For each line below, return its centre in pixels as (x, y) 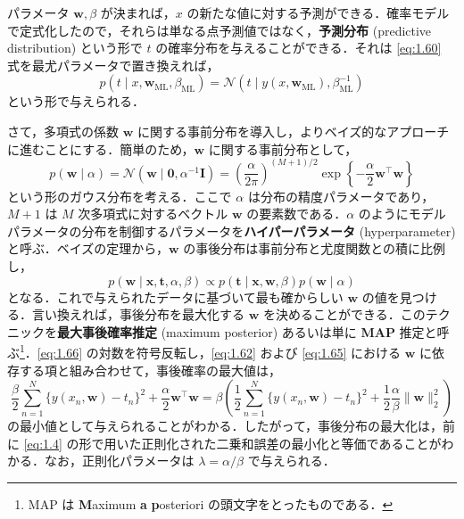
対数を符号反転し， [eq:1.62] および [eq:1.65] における (250, 353)
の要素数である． (297, 214)
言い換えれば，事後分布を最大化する (138, 314)
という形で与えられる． (76, 101)
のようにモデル (402, 214)
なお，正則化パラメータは (119, 461)
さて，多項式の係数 (63, 131)
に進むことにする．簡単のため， (101, 148)
